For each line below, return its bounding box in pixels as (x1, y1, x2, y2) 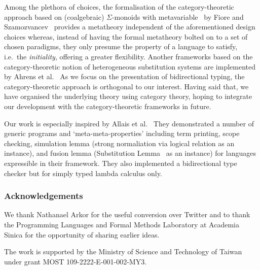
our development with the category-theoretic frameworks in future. (4, 100, 211, 111)
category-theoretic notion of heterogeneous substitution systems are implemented (4, 61, 256, 72)
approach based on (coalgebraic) (4, 11, 104, 22)
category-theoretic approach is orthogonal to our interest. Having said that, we (4, 81, 249, 91)
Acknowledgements (4, 189, 83, 202)
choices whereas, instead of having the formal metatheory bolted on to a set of (4, 31, 248, 42)
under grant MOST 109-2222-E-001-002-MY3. (4, 256, 147, 266)
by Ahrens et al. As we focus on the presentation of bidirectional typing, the (4, 71, 245, 82)
